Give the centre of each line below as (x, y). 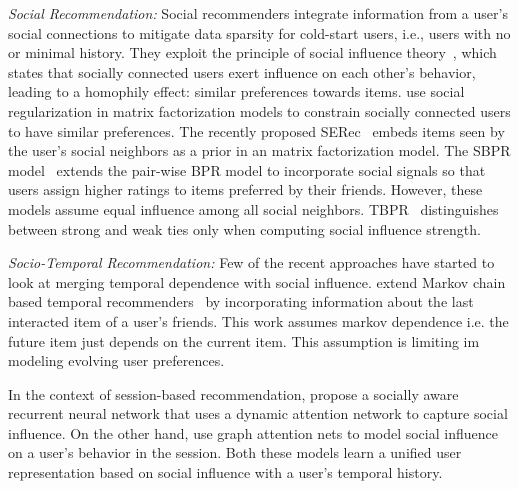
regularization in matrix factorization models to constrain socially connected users (259, 110)
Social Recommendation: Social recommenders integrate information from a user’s (258, 13)
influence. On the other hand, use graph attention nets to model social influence (253, 432)
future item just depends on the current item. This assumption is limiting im (244, 340)
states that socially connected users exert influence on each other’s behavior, (242, 71)
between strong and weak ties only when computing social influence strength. (244, 228)
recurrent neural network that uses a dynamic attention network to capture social (258, 413)
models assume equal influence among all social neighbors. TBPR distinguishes (253, 208)
